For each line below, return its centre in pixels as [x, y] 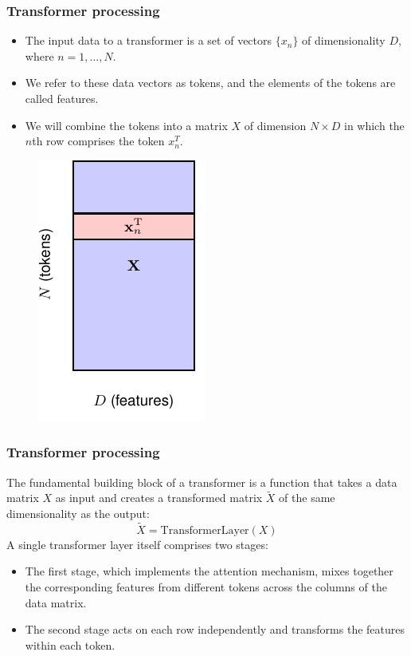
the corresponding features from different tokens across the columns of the [206, 587]
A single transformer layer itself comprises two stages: [137, 544]
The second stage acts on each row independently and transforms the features [215, 629]
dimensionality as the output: [78, 513]
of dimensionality [344, 40]
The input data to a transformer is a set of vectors [149, 40]
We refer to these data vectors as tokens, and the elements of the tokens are [210, 83]
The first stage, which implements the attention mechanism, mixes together [209, 571]
